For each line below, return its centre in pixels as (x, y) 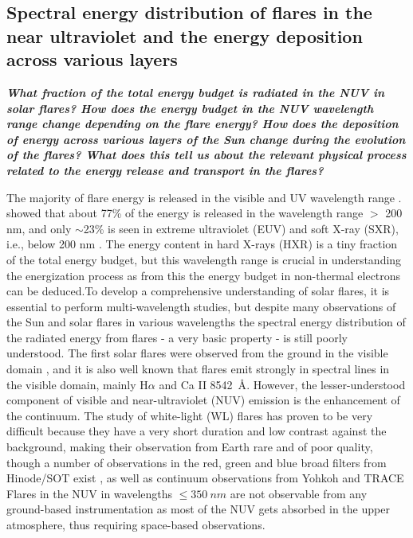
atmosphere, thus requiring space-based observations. (136, 525)
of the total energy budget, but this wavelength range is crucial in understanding (204, 259)
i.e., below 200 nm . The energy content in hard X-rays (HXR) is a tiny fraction (202, 244)
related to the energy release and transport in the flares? (165, 170)
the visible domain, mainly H (77, 384)
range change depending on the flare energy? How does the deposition (203, 124)
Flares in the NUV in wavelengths (90, 493)
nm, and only (39, 228)
